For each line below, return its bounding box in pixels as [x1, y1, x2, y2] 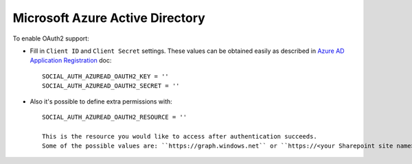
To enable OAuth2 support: [12, 34, 89, 43]
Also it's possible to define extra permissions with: [30, 97, 173, 106]
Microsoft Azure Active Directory [12, 10, 205, 25]
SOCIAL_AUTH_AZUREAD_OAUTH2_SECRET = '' [42, 82, 180, 90]
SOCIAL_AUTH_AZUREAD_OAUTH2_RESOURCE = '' [42, 113, 187, 121]
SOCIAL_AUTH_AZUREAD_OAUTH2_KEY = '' [42, 72, 170, 80]
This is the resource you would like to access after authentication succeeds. [42, 132, 317, 140]
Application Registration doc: [30, 56, 112, 65]
